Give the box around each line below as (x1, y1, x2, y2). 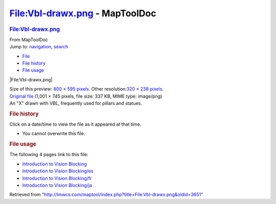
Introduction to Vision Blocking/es (22, 168, 94, 174)
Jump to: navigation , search (9, 44, 68, 50)
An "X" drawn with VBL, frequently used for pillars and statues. (9, 100, 143, 106)
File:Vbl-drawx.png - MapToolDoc (9, 8, 156, 19)
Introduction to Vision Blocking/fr (22, 175, 92, 181)
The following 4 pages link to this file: (9, 152, 88, 158)
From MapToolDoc (9, 36, 49, 43)
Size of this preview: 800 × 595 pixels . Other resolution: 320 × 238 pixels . (9, 86, 164, 92)
